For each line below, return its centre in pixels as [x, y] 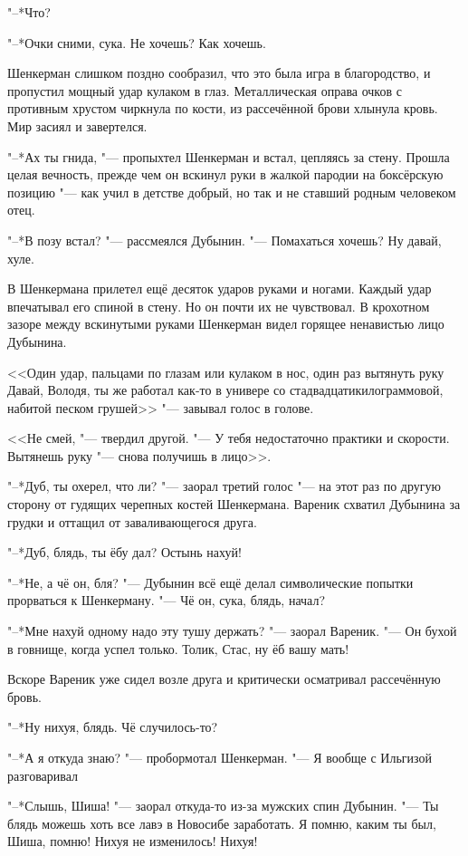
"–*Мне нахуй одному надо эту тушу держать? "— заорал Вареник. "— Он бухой [232, 631]
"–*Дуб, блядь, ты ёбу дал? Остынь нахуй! [124, 552]
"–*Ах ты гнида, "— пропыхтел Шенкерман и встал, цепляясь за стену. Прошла [229, 156]
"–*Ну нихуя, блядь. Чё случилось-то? [113, 727]
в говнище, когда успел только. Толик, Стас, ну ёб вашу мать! [178, 648]
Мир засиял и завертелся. [77, 125]
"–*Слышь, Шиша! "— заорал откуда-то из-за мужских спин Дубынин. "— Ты [223, 806]
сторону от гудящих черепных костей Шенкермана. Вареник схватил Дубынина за [234, 504]
